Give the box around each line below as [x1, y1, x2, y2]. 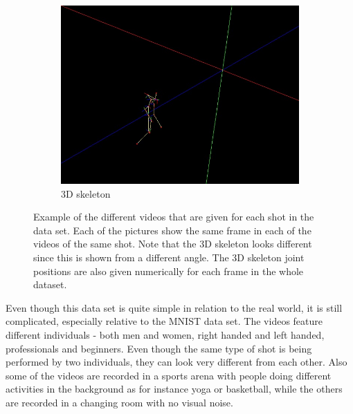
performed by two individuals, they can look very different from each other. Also [6, 355, 347, 369]
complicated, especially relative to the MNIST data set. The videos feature [6, 314, 323, 328]
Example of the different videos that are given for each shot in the [33, 209, 314, 224]
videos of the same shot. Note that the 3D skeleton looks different [33, 236, 312, 251]
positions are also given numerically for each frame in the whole [33, 263, 304, 278]
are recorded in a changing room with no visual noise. [6, 395, 233, 409]
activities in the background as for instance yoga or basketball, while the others [6, 382, 343, 396]
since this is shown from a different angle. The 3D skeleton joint [33, 250, 305, 264]
